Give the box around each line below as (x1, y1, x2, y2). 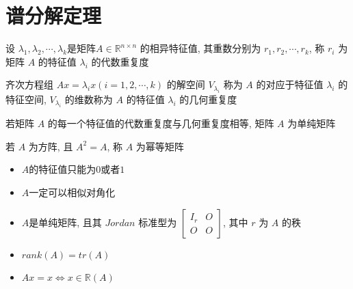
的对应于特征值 (256, 77, 324, 92)
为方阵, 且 (28, 139, 73, 153)
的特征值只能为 (29, 162, 96, 176)
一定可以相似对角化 (29, 184, 116, 199)
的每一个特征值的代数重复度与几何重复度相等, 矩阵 (47, 116, 274, 130)
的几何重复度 (179, 92, 237, 106)
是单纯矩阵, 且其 (29, 215, 102, 229)
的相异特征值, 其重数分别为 (140, 41, 261, 55)
